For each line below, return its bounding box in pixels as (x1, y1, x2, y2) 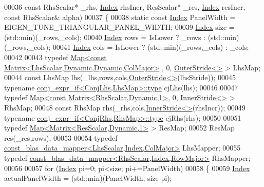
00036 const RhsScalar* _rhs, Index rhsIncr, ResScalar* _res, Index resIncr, (4, 2, 246, 12)
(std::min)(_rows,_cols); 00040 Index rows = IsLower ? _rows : (4, 31, 205, 42)
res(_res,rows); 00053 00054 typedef (4, 132, 118, 143)
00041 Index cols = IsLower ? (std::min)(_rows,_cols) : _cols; (52, 42, 249, 52)
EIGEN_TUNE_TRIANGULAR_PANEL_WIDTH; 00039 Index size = (4, 22, 235, 32)
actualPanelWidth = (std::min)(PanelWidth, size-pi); (4, 173, 172, 183)
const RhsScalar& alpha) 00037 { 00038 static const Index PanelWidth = (4, 11, 236, 22)
